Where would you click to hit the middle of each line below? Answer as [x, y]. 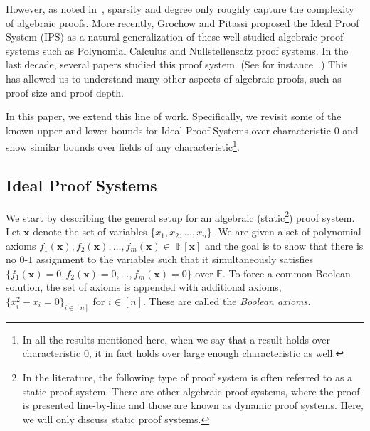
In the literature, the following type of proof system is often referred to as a [187, 377]
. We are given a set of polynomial [286, 232]
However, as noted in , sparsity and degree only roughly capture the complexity [180, 9]
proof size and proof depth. [65, 92]
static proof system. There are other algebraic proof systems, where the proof [191, 391]
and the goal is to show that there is [284, 245]
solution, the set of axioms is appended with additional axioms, [144, 287]
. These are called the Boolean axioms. [227, 301]
